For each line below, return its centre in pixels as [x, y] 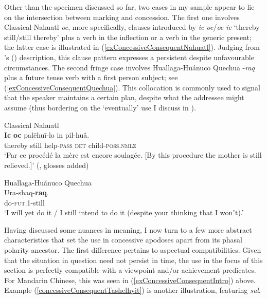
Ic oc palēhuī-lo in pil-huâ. [47, 135]
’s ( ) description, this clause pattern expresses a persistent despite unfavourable [129, 57]
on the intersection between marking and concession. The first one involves [122, 17]
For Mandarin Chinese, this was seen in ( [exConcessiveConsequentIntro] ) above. [130, 280]
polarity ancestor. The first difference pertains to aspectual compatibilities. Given [133, 250]
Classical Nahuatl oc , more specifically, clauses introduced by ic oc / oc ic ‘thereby [132, 27]
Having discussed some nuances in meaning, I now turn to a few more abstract [128, 229]
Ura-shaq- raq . [26, 192]
